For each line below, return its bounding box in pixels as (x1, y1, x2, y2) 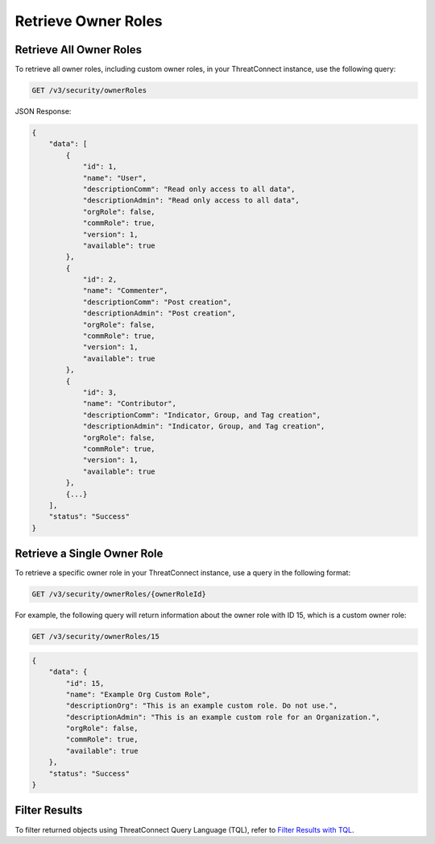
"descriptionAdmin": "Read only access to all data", (82, 196, 300, 205)
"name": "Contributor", (82, 399, 177, 408)
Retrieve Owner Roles (14, 12, 163, 30)
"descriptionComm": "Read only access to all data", (82, 184, 296, 194)
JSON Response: (14, 107, 72, 116)
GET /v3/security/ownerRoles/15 (31, 632, 160, 641)
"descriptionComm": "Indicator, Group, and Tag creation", (82, 410, 321, 420)
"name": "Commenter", (82, 286, 168, 295)
